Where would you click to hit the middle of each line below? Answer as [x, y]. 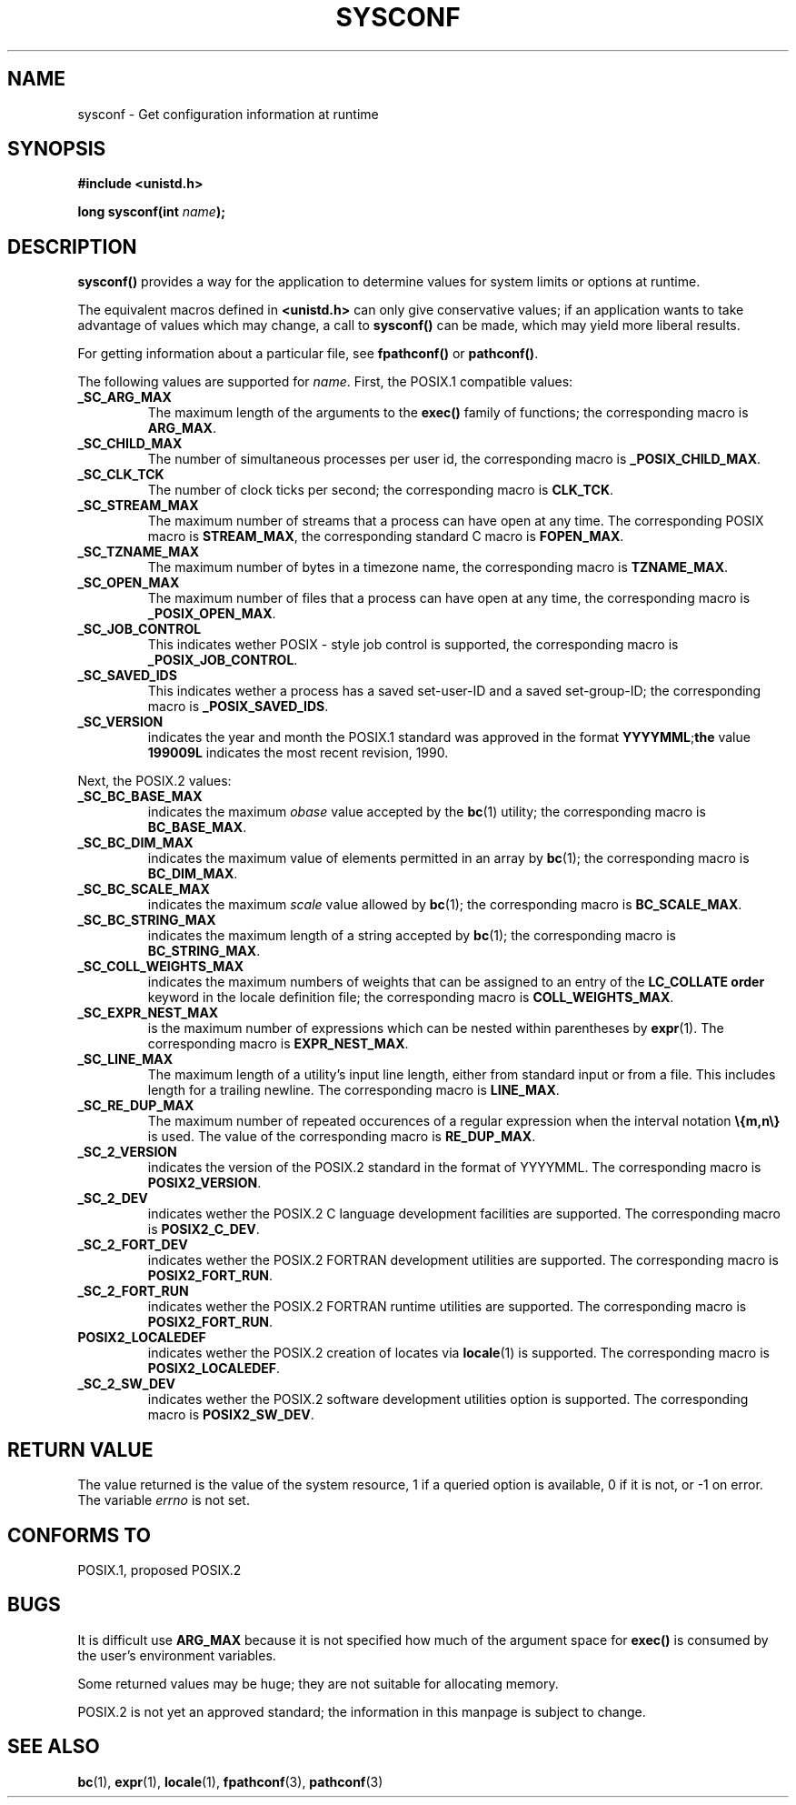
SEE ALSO [54, 1747]
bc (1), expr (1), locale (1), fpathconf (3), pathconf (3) [230, 1781]
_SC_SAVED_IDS [127, 676]
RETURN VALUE [80, 1449]
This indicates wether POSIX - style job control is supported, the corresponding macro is [413, 645]
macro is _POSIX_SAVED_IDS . [238, 707]
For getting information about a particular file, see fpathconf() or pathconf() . [308, 354]
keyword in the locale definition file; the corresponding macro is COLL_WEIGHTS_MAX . [411, 998]
